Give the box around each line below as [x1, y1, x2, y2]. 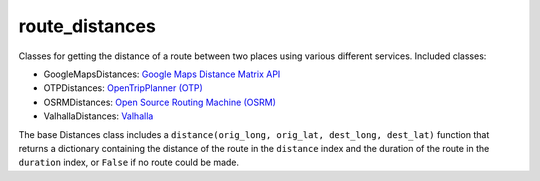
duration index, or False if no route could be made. [18, 156, 240, 169]
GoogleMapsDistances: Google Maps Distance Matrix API [43, 68, 281, 80]
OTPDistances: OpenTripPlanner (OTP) [43, 82, 204, 94]
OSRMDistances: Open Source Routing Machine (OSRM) [43, 96, 277, 108]
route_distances [18, 15, 157, 37]
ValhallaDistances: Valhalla [43, 110, 154, 122]
